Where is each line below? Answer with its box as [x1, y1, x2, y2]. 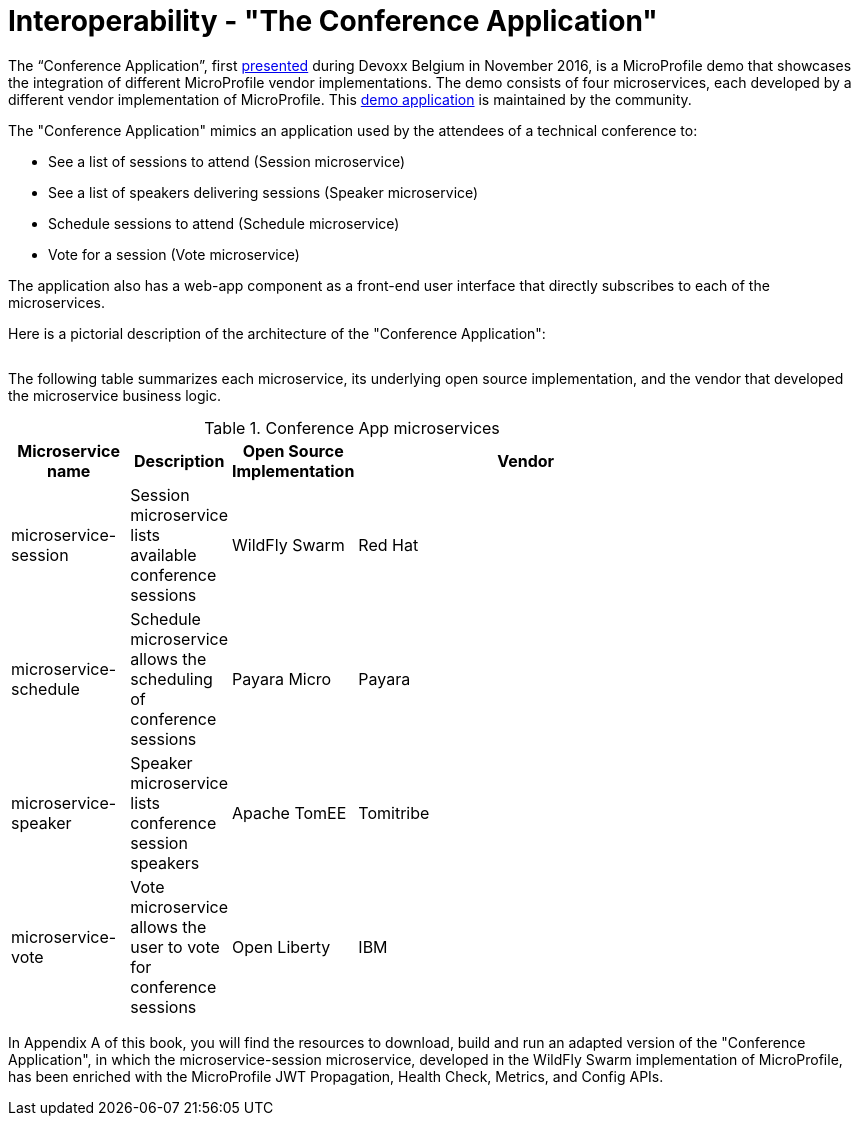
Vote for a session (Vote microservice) [48, 245, 300, 263]
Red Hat [358, 534, 419, 555]
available [130, 544, 197, 565]
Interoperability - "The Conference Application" [8, 4, 658, 38]
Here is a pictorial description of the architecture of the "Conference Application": [8, 324, 546, 342]
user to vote [130, 936, 220, 957]
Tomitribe [358, 802, 430, 823]
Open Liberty [232, 936, 331, 957]
